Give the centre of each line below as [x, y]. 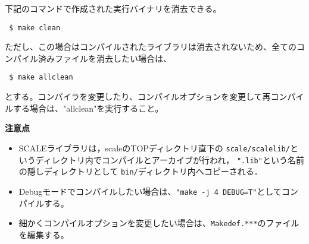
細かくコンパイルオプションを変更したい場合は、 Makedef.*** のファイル [159, 223]
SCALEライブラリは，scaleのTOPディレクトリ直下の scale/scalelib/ [154, 148]
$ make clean [35, 28]
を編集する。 [44, 234]
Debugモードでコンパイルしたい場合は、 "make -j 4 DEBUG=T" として [150, 191]
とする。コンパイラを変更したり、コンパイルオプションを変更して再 [138, 96]
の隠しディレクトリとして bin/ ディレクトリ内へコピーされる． [141, 171]
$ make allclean [41, 77]
